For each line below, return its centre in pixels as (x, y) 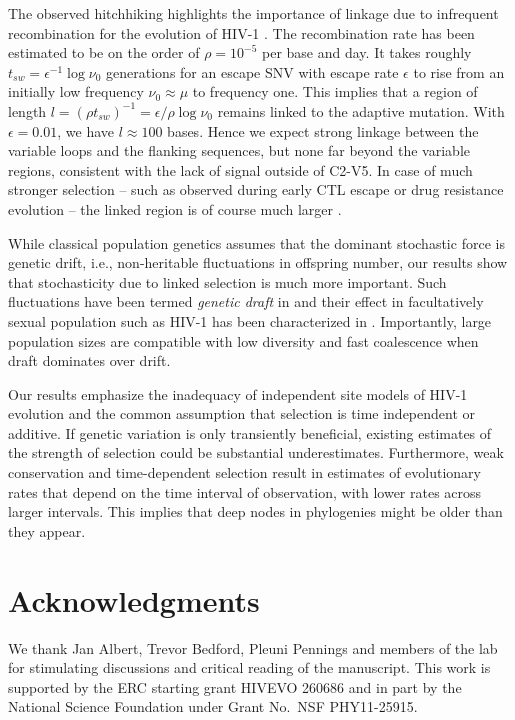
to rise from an (459, 71)
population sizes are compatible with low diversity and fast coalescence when (243, 340)
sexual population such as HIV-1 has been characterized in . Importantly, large (250, 320)
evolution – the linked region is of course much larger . (175, 208)
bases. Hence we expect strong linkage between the (323, 130)
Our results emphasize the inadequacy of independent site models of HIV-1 (238, 393)
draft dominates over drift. (89, 360)
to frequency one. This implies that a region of (335, 91)
